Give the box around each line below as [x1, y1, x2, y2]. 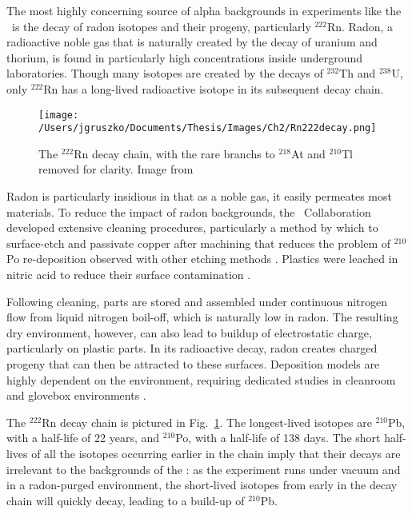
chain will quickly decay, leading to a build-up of [6, 492, 245, 508]
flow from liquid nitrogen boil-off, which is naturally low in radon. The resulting [6, 309, 398, 325]
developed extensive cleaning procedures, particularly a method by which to [6, 219, 378, 236]
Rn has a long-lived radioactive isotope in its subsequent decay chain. [43, 80, 384, 97]
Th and [339, 65, 376, 82]
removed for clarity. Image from [38, 161, 194, 177]
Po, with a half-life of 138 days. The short [175, 429, 381, 446]
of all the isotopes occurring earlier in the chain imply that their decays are [31, 444, 401, 461]
